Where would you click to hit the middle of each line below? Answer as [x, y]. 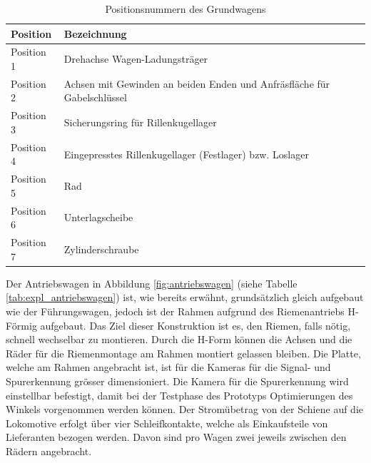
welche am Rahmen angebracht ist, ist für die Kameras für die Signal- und [168, 367]
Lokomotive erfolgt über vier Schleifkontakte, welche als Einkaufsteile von [167, 423]
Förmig [21, 325]
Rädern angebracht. [49, 451]
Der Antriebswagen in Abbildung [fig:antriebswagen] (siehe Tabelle [152, 283]
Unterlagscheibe [98, 217]
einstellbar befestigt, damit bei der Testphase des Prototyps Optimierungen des [179, 395]
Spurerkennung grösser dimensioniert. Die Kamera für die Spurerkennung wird [177, 381]
